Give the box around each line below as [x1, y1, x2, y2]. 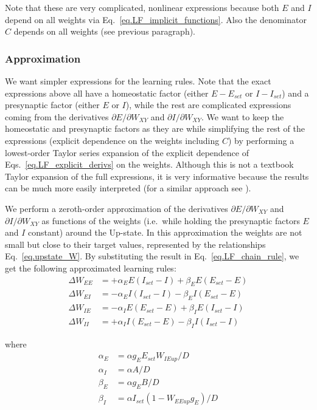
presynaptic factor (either [5, 98, 100, 111]
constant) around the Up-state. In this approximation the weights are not [28, 226, 302, 239]
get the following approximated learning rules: [5, 261, 176, 274]
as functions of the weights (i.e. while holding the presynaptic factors [41, 214, 300, 227]
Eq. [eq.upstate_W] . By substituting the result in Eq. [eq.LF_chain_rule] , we [5, 250, 299, 262]
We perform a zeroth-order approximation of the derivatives [5, 202, 228, 214]
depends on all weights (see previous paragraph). [13, 25, 196, 38]
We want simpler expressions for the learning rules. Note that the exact [5, 75, 271, 87]
